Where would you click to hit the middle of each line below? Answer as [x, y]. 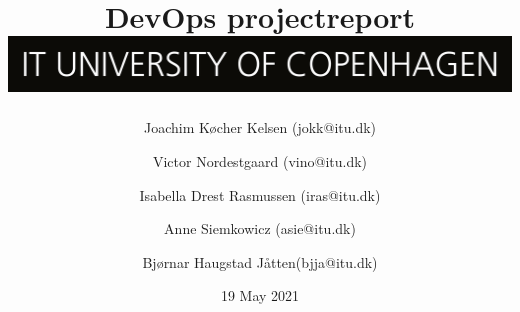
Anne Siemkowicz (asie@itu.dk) [260, 228]
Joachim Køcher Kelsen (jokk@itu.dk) [260, 127]
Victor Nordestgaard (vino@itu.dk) [260, 161]
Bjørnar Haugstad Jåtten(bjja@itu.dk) [260, 261]
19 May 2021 [260, 295]
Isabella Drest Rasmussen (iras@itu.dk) [260, 194]
